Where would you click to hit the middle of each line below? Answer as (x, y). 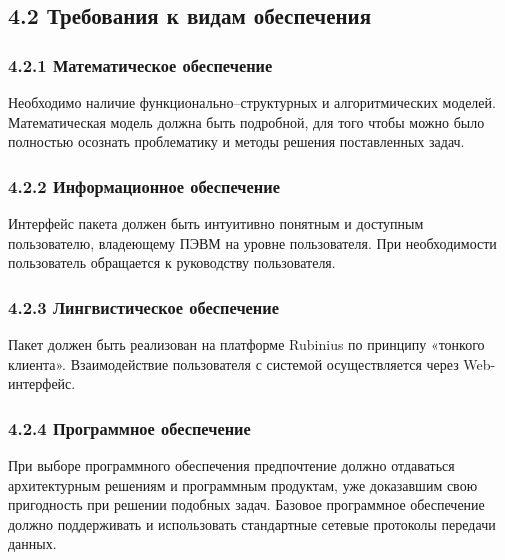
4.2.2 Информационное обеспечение (144, 185)
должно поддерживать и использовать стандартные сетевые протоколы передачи (252, 523)
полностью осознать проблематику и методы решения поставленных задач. (236, 141)
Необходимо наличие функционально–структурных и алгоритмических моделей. (252, 102)
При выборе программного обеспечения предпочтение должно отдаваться (231, 465)
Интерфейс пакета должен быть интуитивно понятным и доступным (216, 223)
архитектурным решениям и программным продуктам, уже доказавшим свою (243, 484)
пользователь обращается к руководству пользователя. (172, 262)
